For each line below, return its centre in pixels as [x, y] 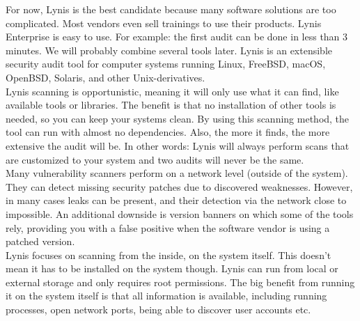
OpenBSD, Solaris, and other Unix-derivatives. [105, 77]
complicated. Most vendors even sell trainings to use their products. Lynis [164, 23]
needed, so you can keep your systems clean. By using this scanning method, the [178, 118]
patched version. [40, 241]
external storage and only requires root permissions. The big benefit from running [180, 282]
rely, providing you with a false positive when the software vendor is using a [168, 227]
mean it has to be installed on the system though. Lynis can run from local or [172, 268]
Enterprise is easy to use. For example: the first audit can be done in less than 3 [177, 37]
